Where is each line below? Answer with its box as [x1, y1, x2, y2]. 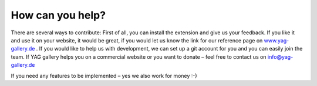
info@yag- [267, 53, 294, 60]
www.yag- [264, 37, 289, 44]
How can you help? [11, 9, 106, 21]
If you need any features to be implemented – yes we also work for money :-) [11, 72, 197, 79]
